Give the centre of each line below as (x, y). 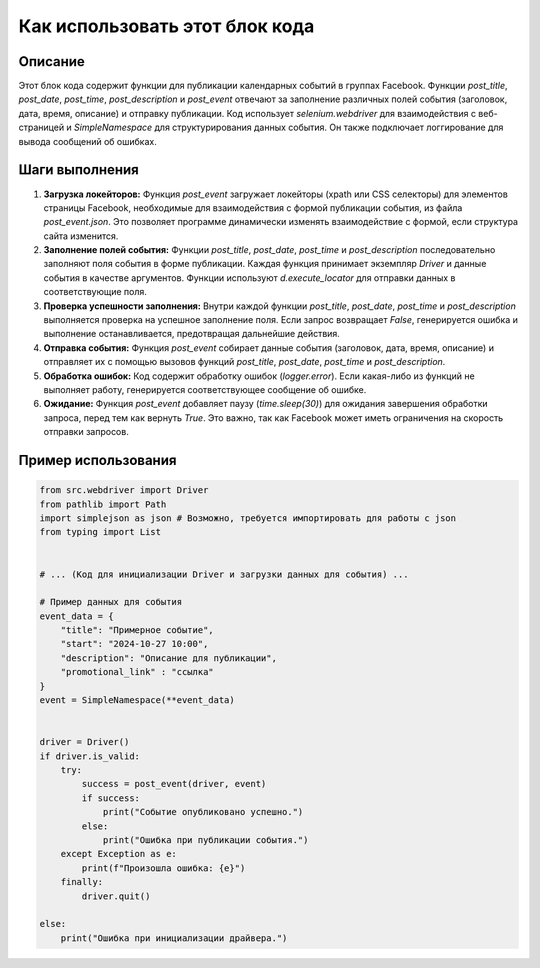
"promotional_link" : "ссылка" (137, 672)
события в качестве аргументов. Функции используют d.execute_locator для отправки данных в (249, 277)
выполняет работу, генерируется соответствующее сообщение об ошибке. (205, 389)
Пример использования (97, 460)
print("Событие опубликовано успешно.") (203, 812)
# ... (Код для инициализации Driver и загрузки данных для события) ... (224, 574)
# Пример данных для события (111, 602)
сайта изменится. (81, 236)
